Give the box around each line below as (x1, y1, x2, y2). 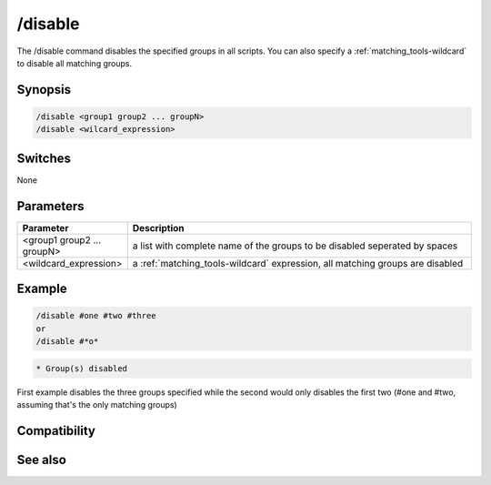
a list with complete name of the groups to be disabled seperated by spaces (132, 239, 458, 252)
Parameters (16, 198, 85, 214)
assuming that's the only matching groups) (16, 399, 177, 410)
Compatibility (16, 423, 95, 439)
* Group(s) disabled (35, 363, 127, 373)
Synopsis (16, 82, 72, 97)
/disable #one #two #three (35, 310, 156, 321)
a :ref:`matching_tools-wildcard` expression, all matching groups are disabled (132, 257, 464, 269)
